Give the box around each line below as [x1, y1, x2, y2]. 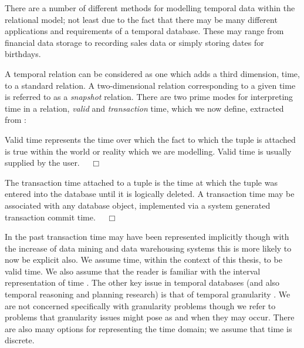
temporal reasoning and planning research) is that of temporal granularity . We [5, 288, 291, 300]
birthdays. [5, 48, 41, 60]
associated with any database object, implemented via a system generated [5, 199, 271, 211]
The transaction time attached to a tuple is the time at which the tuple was [5, 176, 278, 188]
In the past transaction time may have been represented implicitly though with [5, 230, 289, 243]
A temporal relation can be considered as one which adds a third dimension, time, [5, 67, 300, 79]
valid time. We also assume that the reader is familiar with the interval [5, 265, 261, 277]
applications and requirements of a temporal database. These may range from [5, 25, 284, 37]
